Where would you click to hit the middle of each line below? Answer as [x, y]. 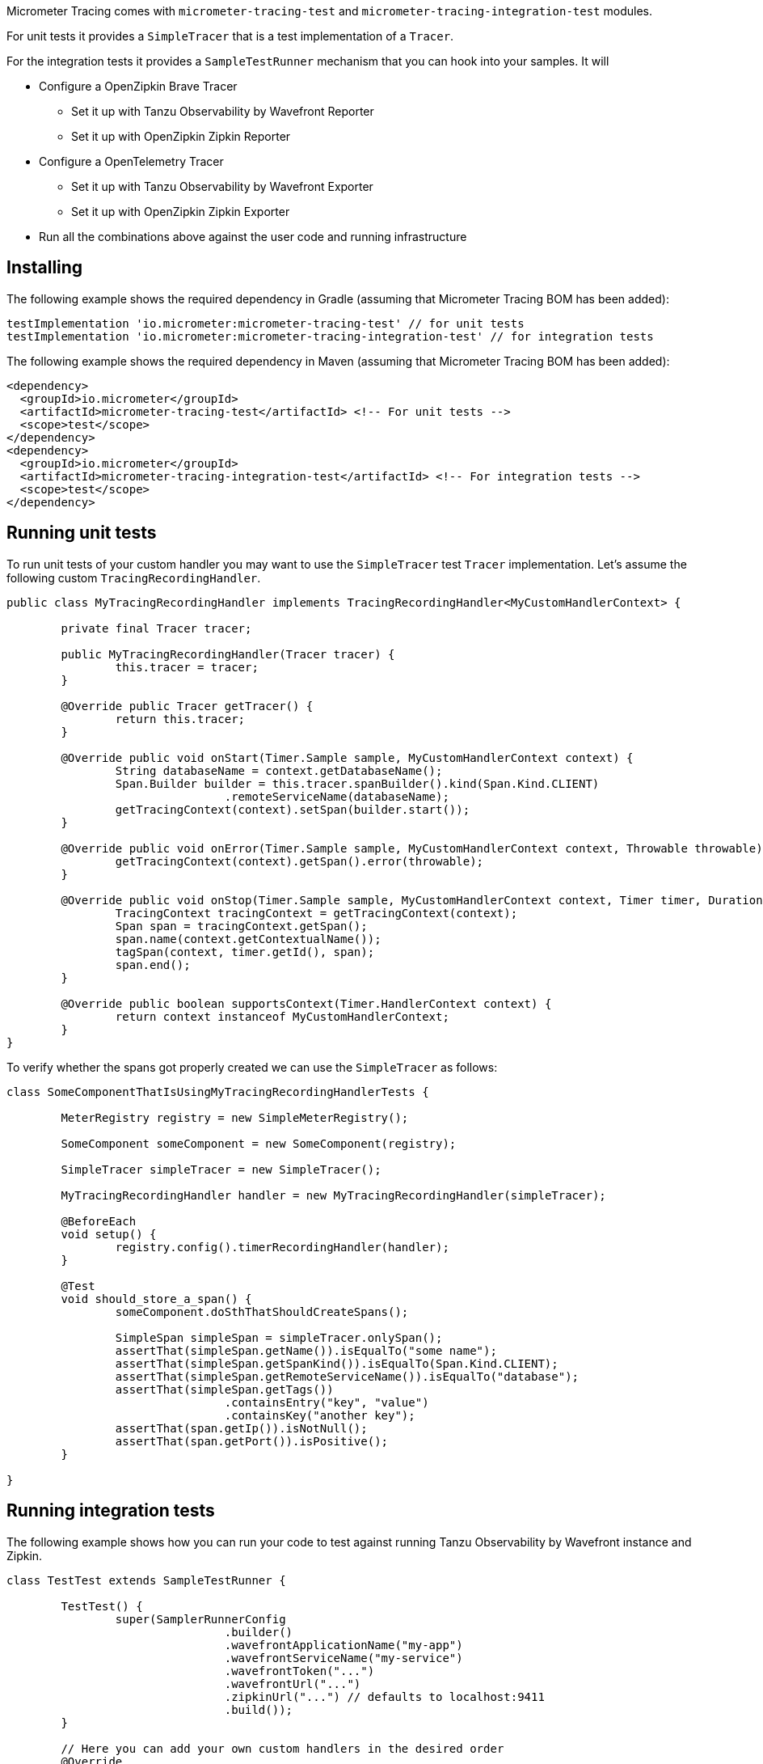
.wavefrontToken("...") [299, 1671]
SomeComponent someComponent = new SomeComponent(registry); [259, 1143]
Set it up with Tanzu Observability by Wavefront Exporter [222, 186]
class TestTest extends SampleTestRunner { [146, 1580]
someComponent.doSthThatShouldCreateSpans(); [262, 1311]
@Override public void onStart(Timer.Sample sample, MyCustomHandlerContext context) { [347, 757]
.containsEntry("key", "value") [327, 1402]
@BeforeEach [99, 1221]
